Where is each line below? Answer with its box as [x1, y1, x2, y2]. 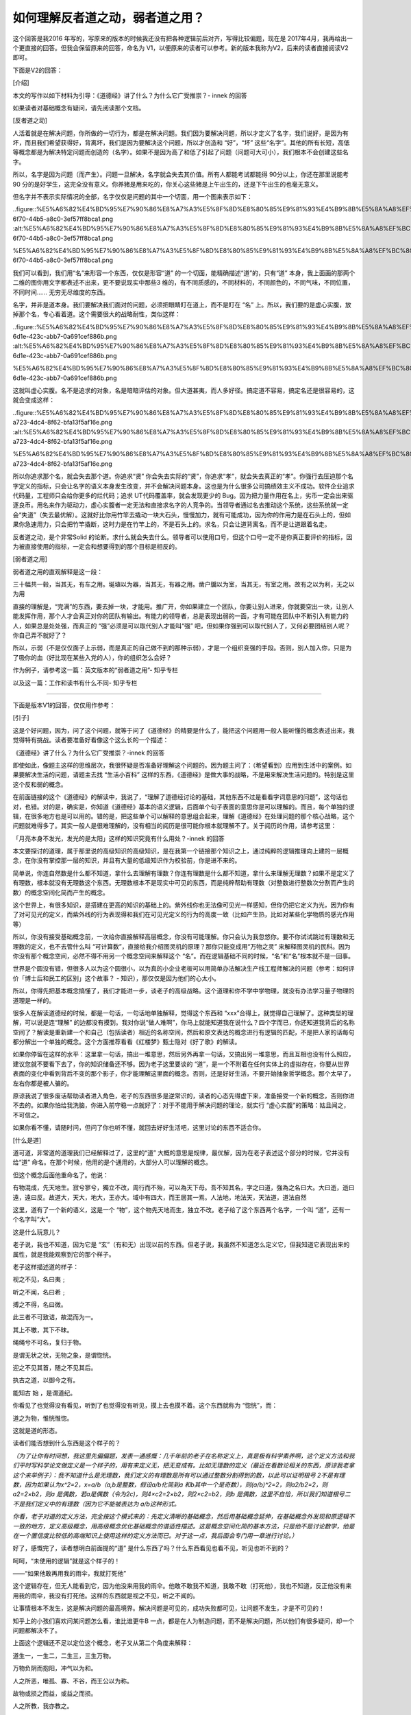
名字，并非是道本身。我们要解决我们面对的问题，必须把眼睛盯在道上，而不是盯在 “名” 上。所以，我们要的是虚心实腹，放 [12, 300, 352, 309]
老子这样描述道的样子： [12, 1262, 79, 1270]
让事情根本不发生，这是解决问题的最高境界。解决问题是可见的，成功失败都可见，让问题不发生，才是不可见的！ [12, 1604, 325, 1612]
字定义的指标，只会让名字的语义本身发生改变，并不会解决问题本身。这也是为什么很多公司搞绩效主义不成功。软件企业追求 [12, 482, 355, 490]
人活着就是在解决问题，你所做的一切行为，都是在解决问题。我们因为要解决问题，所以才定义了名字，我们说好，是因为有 [12, 129, 349, 137]
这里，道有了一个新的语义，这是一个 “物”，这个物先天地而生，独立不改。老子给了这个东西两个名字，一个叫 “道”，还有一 [12, 1205, 351, 1214]
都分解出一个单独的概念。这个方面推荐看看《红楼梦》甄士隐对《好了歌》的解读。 [12, 1038, 241, 1046]
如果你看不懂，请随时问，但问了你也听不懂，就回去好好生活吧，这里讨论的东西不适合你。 [12, 1124, 265, 1132]
